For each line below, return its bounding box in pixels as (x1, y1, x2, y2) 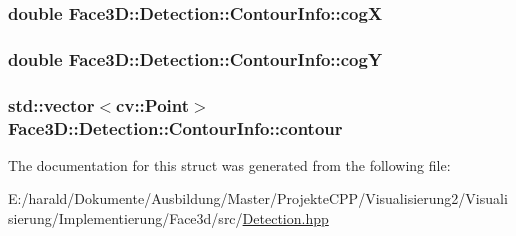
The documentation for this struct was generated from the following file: (8, 154, 451, 175)
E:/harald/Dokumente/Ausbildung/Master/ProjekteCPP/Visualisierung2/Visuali (8, 188, 508, 209)
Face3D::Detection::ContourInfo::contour (8, 115, 343, 140)
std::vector (8, 92, 95, 117)
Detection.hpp (242, 208, 329, 229)
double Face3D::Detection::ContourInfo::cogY (8, 46, 383, 71)
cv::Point (116, 92, 190, 117)
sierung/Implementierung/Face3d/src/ (8, 208, 243, 229)
